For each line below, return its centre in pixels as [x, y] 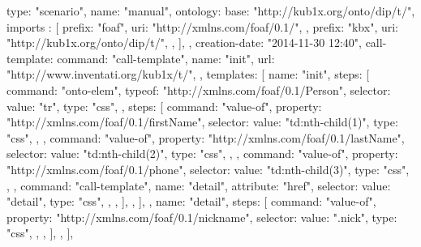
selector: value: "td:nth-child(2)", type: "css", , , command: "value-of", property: [202, 153]
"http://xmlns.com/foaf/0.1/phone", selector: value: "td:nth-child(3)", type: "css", [208, 169]
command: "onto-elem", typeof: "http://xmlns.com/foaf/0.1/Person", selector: [199, 89]
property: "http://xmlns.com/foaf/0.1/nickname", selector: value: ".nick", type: [202, 217]
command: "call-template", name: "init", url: [166, 58]
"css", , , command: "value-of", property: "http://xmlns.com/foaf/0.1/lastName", [206, 137]
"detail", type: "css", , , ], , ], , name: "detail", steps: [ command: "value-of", [191, 201]
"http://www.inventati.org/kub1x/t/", [101, 74]
